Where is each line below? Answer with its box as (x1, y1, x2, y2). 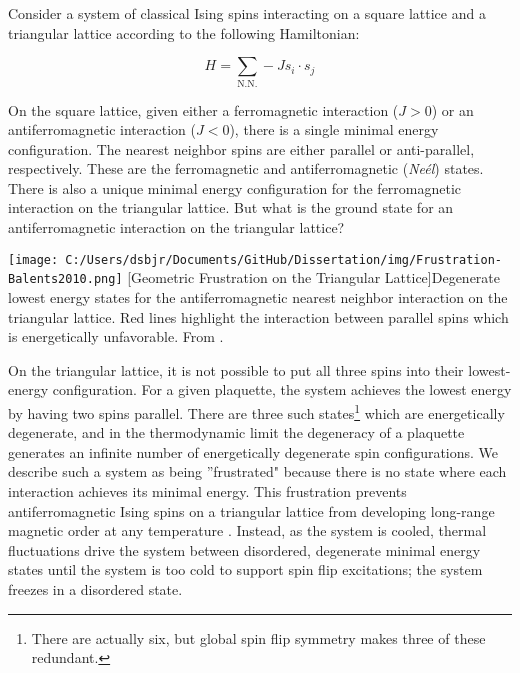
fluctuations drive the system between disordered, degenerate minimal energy (8, 539, 481, 560)
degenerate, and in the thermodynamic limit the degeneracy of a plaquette (8, 422, 465, 443)
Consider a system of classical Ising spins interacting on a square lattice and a (8, 3, 486, 23)
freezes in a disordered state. (8, 578, 183, 599)
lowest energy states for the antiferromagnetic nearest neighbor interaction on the (8, 286, 508, 307)
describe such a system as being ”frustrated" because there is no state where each (8, 461, 507, 482)
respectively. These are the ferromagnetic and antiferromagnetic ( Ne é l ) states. (8, 158, 484, 179)
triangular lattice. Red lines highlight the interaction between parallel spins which (8, 306, 509, 327)
